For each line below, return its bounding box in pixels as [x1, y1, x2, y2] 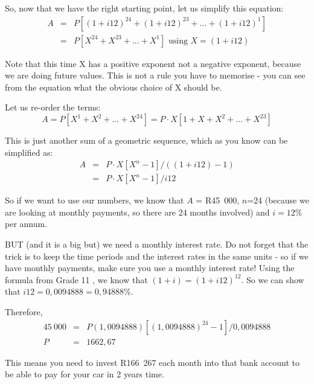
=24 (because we [247, 194, 309, 206]
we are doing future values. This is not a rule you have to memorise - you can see [5, 69, 306, 82]
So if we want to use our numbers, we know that [5, 194, 184, 206]
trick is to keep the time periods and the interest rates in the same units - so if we [5, 249, 309, 262]
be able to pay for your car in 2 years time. [5, 368, 164, 380]
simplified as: [5, 146, 53, 158]
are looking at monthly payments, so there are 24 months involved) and [5, 205, 270, 218]
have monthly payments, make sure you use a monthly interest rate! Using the [5, 261, 295, 274]
